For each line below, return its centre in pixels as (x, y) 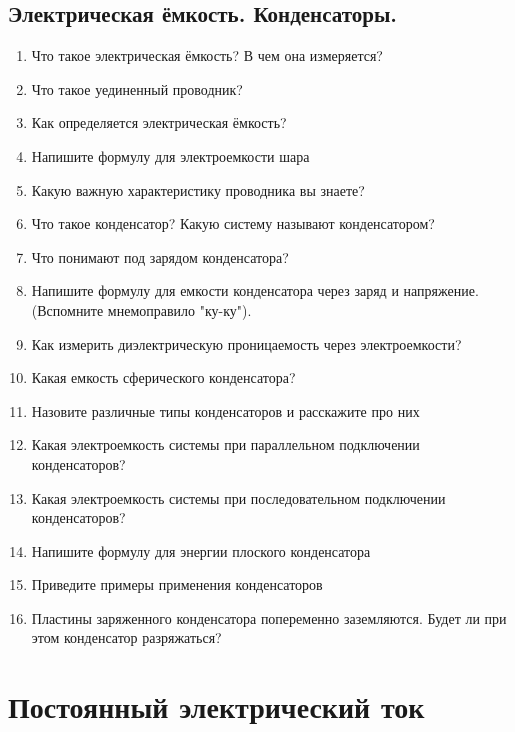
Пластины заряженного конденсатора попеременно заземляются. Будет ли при (269, 617)
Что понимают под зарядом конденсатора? (160, 256)
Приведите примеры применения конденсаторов (177, 584)
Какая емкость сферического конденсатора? (163, 377)
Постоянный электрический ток (216, 706)
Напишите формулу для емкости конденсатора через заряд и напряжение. (255, 290)
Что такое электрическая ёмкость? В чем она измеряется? (207, 55)
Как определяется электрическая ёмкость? (159, 122)
